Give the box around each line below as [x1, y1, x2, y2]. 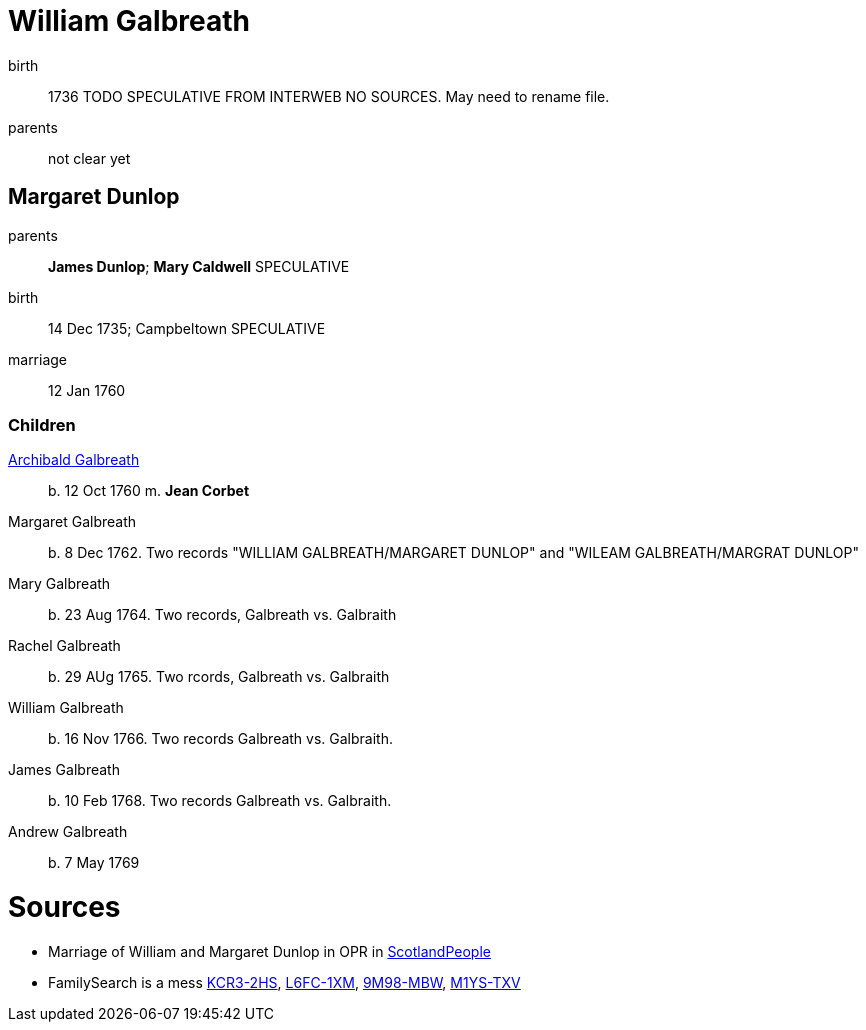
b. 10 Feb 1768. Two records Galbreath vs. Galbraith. [48, 792, 392, 810]
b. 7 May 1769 [48, 854, 140, 872]
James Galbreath [8, 761, 120, 779]
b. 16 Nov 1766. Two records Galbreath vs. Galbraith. [48, 730, 393, 748]
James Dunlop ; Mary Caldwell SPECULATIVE [48, 257, 350, 275]
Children [8, 414, 76, 435]
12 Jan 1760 [48, 381, 126, 399]
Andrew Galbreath [8, 823, 128, 841]
